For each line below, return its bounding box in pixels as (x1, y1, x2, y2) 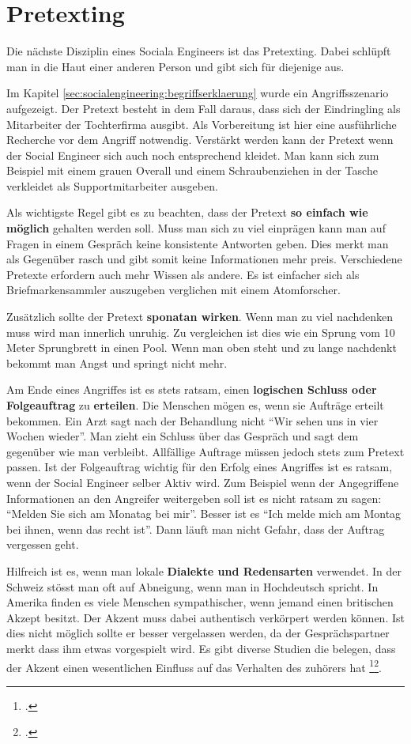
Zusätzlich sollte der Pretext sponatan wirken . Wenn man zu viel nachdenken (6, 308, 394, 325)
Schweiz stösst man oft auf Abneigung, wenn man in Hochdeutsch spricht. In (6, 578, 379, 595)
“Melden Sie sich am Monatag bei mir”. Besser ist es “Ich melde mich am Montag (6, 505, 402, 522)
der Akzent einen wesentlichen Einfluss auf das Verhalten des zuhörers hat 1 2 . (6, 656, 382, 675)
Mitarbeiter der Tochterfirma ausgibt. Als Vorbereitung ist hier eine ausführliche (6, 115, 397, 132)
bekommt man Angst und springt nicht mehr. (6, 354, 228, 371)
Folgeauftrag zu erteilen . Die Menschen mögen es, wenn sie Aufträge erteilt (6, 397, 384, 413)
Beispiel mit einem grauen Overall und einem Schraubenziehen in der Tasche (6, 162, 378, 179)
